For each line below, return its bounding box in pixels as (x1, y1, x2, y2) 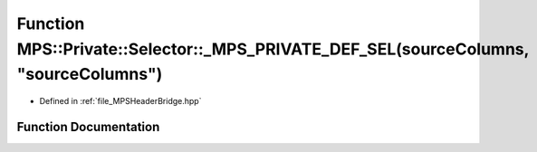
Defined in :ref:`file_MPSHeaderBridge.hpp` (39, 96, 202, 107)
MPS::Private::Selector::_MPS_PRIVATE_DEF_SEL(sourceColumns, (16, 39, 530, 59)
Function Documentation (16, 119, 160, 135)
